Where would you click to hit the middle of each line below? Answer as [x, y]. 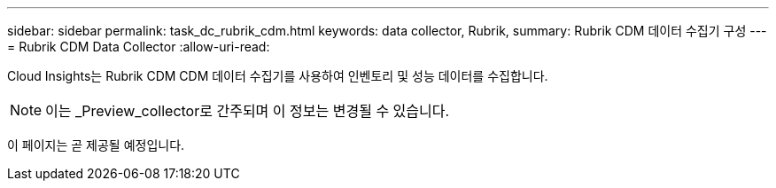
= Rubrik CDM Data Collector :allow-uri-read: [139, 47]
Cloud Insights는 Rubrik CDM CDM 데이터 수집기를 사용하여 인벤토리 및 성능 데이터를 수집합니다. [278, 76]
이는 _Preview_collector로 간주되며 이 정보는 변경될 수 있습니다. [248, 111]
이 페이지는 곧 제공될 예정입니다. [96, 145]
